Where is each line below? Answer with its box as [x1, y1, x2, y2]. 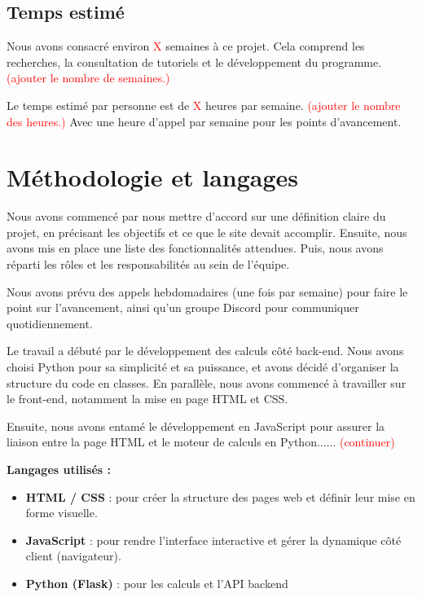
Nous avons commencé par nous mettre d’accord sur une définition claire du [7, 208, 386, 225]
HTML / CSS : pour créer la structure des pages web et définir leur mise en [25, 488, 415, 505]
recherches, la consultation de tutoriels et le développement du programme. [7, 53, 382, 70]
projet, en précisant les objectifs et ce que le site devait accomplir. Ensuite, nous [7, 223, 407, 240]
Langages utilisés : [7, 461, 112, 478]
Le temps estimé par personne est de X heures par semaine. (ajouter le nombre [7, 96, 401, 113]
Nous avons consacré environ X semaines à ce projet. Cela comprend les [7, 37, 365, 55]
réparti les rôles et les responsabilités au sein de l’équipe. [7, 256, 290, 273]
